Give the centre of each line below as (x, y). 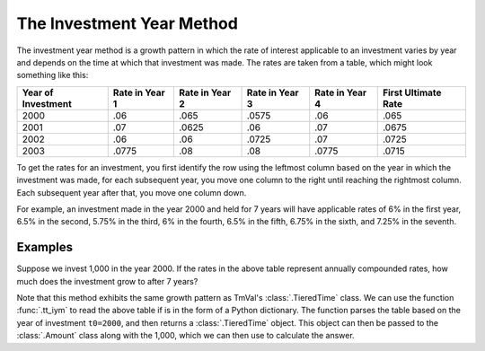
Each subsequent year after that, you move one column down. (132, 192)
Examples (45, 247)
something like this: (53, 75)
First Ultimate (412, 92)
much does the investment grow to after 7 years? (107, 281)
